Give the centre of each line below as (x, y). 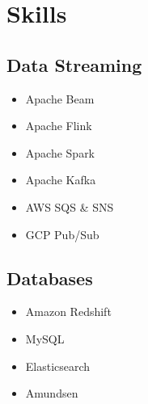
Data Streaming (74, 64)
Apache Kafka (61, 180)
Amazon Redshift (68, 311)
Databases (50, 278)
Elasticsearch (58, 366)
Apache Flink (59, 126)
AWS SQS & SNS (70, 206)
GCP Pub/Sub (62, 234)
